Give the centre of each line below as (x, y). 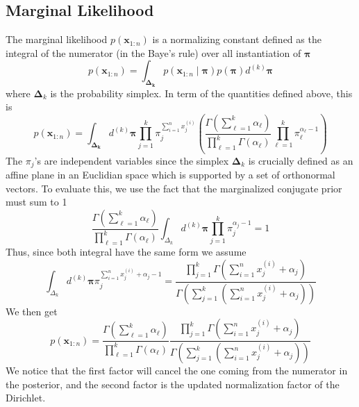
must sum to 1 (36, 202)
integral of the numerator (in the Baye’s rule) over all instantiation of (153, 52)
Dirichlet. (26, 398)
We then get (32, 311)
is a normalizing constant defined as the (237, 39)
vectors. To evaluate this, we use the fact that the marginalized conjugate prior (174, 188)
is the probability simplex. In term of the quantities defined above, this (201, 93)
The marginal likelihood (57, 39)
